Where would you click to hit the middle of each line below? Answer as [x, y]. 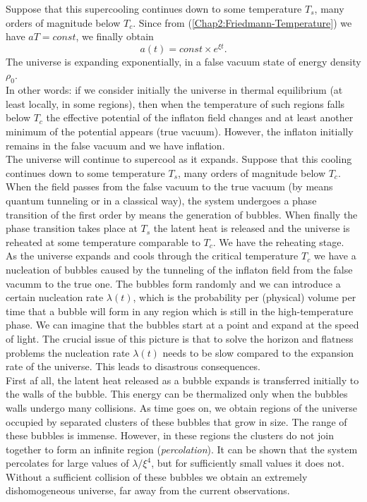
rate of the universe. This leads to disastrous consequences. [133, 366]
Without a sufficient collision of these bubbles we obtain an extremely [157, 476]
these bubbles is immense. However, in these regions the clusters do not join [170, 435]
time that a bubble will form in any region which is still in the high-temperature [180, 311]
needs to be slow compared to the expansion [258, 352]
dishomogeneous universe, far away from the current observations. [148, 490]
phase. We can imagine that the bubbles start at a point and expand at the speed [182, 325]
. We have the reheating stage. [278, 241]
